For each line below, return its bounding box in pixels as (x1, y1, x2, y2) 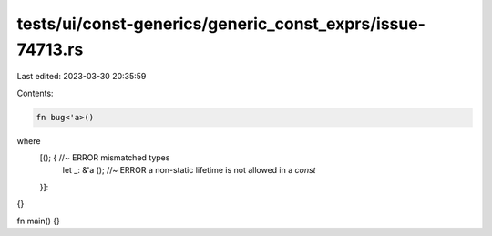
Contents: (16, 87, 54, 98)
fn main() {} (16, 215, 61, 226)
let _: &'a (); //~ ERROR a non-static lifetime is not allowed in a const (62, 165, 316, 176)
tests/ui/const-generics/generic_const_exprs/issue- (16, 14, 425, 34)
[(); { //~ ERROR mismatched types (39, 152, 170, 163)
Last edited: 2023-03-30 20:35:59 (16, 71, 147, 82)
